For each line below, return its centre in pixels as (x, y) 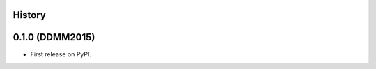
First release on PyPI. (61, 54)
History (30, 15)
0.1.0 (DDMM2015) (54, 37)
